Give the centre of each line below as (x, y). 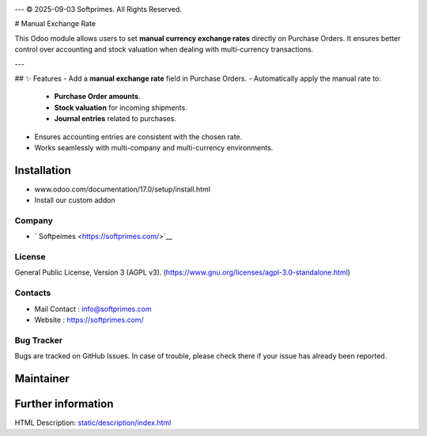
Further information (64, 404)
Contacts (33, 293)
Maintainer (42, 379)
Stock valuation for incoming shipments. (121, 108)
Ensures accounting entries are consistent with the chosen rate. (138, 136)
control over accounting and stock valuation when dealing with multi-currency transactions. (164, 49)
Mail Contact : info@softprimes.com (93, 309)
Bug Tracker (39, 340)
